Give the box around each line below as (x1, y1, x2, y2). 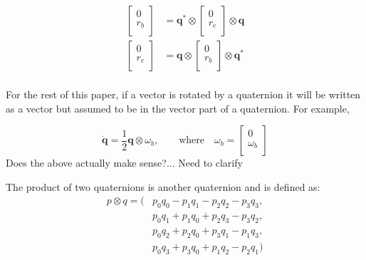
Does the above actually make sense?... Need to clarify (6, 155, 243, 170)
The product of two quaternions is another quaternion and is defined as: (6, 179, 320, 194)
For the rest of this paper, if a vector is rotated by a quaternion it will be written (6, 87, 361, 102)
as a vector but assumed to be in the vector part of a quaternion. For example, (6, 100, 350, 115)
